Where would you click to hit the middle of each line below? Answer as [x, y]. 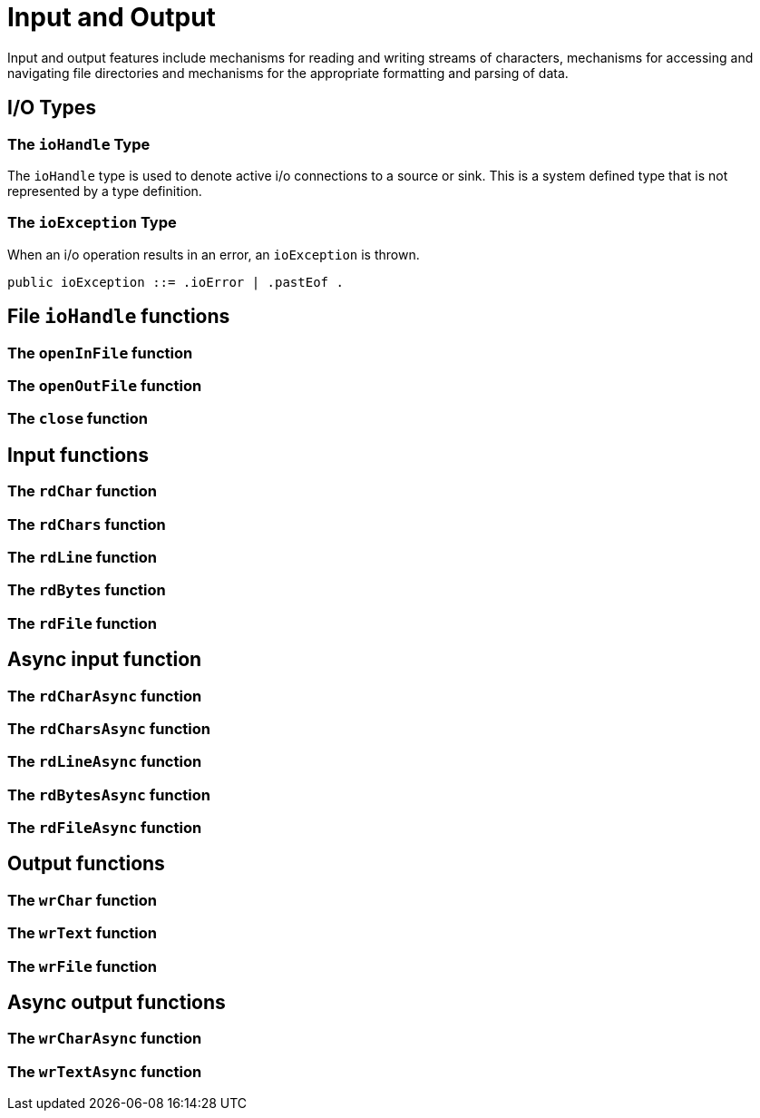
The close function [78, 419]
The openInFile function [100, 353]
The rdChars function [87, 524]
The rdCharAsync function [105, 696]
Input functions [78, 455]
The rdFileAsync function [105, 828]
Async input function [105, 660]
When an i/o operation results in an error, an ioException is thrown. [214, 254]
